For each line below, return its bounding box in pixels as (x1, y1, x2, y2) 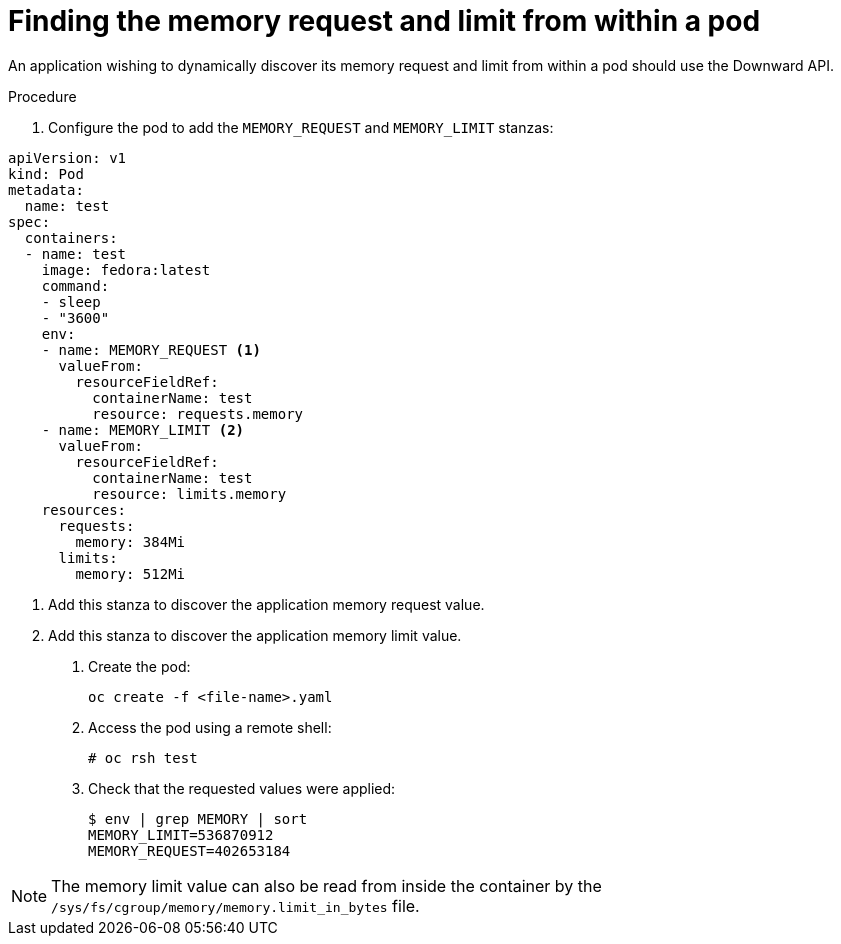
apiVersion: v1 (8, 149, 127, 166)
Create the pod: (88, 657, 191, 675)
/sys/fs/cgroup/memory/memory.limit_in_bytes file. (51, 895, 420, 916)
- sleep (41, 293, 101, 310)
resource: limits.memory (92, 485, 287, 502)
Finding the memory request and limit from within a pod (8, 4, 761, 38)
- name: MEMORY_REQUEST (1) (41, 341, 261, 358)
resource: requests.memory (92, 405, 304, 422)
